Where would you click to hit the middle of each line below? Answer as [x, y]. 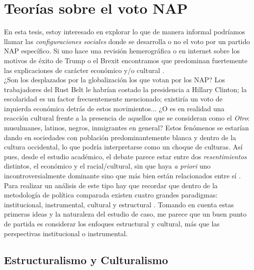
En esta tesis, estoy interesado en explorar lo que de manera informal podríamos [125, 32]
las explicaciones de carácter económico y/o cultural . [84, 70]
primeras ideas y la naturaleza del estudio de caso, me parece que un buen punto [125, 214]
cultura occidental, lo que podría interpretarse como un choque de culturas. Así [123, 147]
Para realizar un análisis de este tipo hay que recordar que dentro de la [111, 185]
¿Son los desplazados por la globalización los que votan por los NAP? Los [114, 80]
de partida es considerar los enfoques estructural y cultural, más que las [112, 223]
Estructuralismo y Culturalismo [86, 259]
